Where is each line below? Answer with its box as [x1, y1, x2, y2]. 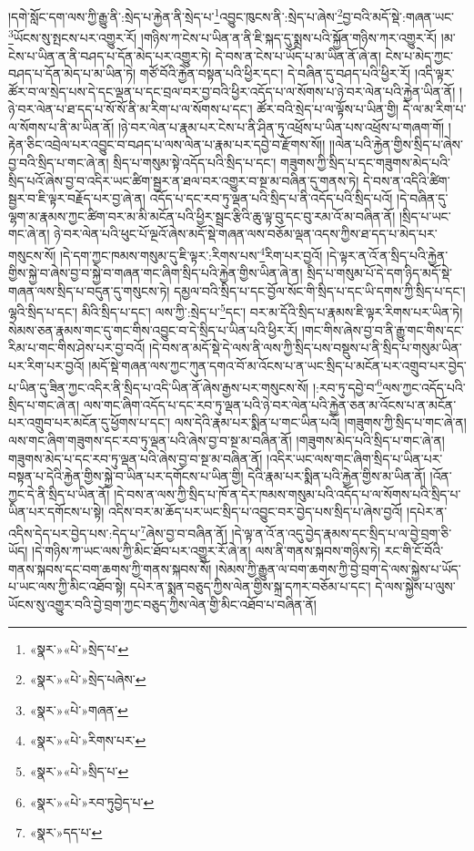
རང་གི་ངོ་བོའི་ [384, 541, 444, 560]
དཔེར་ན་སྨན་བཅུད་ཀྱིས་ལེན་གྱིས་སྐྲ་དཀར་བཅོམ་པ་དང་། [129, 577, 371, 596]
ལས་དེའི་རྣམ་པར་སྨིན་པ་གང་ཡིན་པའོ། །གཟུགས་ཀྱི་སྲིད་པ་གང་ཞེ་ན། [174, 413, 467, 432]
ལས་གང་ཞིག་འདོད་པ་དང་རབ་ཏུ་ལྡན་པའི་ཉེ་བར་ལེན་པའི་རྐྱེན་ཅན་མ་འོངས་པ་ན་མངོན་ [83, 395, 457, 414]
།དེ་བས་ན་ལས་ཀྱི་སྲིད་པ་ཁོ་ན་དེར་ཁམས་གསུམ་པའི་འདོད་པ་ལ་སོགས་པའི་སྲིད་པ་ [114, 484, 461, 503]
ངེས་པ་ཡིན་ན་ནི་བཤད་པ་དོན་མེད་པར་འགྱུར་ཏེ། [8, 46, 212, 65]
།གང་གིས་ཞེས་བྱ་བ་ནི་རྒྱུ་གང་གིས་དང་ [301, 320, 464, 339]
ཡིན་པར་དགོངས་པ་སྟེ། [8, 502, 105, 521]
